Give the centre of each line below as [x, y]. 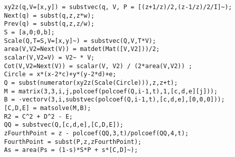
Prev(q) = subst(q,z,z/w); [49, 24]
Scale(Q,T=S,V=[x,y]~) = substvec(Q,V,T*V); [80, 41]
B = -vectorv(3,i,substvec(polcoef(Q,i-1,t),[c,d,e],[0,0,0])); [114, 100]
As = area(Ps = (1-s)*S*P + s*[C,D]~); [71, 150]
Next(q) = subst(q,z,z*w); [49, 15]
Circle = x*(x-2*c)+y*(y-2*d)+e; [60, 74]
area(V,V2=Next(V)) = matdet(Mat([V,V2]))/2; [82, 49]
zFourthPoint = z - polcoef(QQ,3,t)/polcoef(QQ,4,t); [97, 133]
